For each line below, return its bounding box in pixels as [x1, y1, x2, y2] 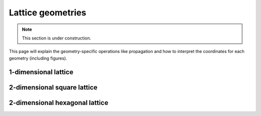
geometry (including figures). [9, 55, 67, 61]
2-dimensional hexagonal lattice [9, 99, 109, 107]
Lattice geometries [9, 7, 87, 18]
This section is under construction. [22, 35, 91, 41]
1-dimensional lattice [9, 68, 73, 76]
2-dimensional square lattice [9, 83, 98, 91]
